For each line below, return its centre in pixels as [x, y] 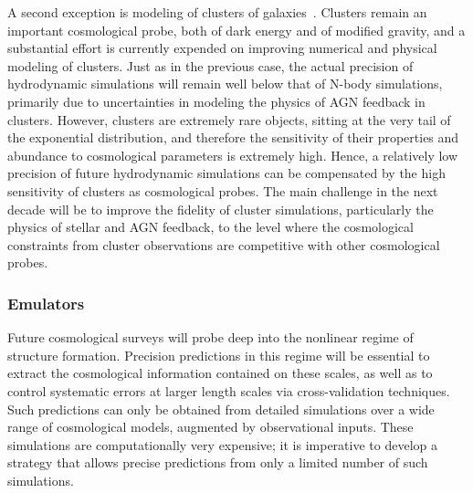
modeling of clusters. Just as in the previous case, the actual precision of [210, 65]
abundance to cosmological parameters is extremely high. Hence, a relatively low [233, 155]
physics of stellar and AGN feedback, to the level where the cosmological [210, 227]
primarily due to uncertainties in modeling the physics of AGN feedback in [216, 101]
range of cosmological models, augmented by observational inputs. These [210, 427]
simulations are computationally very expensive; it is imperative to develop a [222, 444]
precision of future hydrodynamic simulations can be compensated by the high [226, 173]
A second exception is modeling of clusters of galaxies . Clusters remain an [217, 12]
